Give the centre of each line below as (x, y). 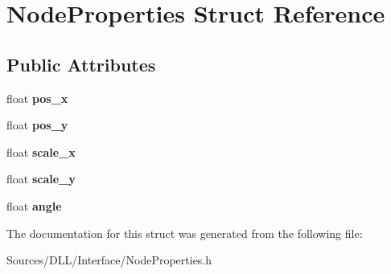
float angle (34, 205)
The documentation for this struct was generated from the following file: (185, 233)
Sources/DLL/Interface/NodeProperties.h (109, 260)
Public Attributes (81, 64)
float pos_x (37, 98)
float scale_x (41, 151)
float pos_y (37, 125)
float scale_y (41, 179)
